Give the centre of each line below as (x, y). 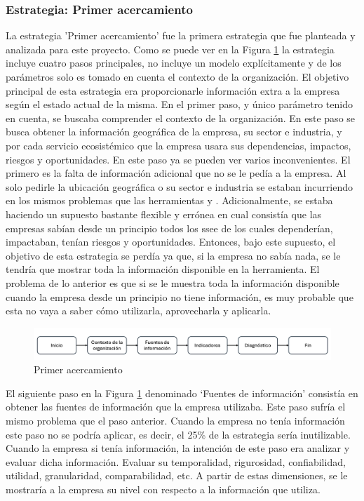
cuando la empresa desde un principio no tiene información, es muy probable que (180, 296)
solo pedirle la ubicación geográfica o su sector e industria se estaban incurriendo (179, 186)
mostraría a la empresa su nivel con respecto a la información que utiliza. (163, 489)
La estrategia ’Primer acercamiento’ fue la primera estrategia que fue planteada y (181, 35)
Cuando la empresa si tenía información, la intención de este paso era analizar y (178, 448)
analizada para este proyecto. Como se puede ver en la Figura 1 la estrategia (170, 49)
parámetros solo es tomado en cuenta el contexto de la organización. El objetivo (177, 76)
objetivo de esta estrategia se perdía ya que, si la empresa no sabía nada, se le (173, 255)
